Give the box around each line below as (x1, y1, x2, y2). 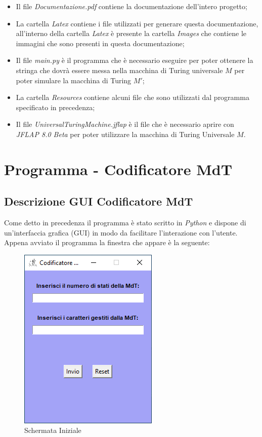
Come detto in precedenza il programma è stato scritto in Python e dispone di (4, 217, 246, 228)
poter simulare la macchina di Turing (16, 75, 132, 85)
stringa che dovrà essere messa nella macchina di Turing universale (16, 64, 223, 75)
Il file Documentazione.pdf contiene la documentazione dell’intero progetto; (16, 1, 247, 11)
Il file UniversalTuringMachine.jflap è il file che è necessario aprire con (16, 119, 234, 129)
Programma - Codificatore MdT (4, 158, 233, 179)
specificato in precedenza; (16, 102, 95, 112)
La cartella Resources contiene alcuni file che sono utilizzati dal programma (16, 92, 249, 103)
